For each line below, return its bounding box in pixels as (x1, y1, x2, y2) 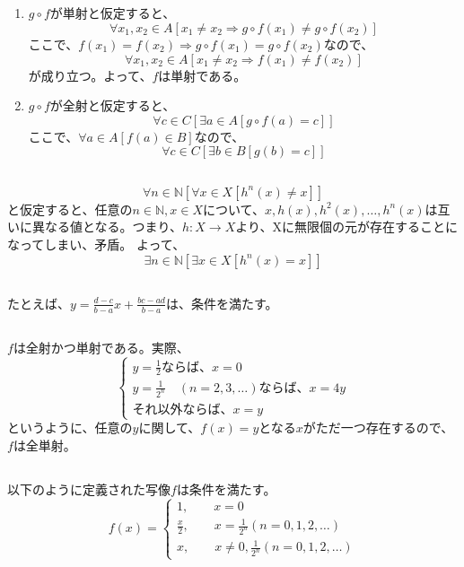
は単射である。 (158, 65, 247, 84)
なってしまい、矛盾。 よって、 (7, 234, 186, 253)
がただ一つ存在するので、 (302, 418, 454, 437)
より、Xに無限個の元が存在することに (235, 217, 458, 236)
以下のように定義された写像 (7, 479, 171, 498)
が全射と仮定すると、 (49, 96, 176, 115)
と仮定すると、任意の (7, 199, 133, 218)
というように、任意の (7, 418, 133, 437)
